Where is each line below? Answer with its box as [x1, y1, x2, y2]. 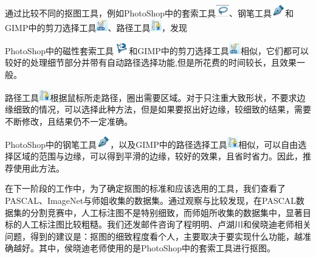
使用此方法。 [13, 161, 64, 174]
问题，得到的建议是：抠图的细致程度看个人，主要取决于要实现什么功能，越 [5, 229, 303, 242]
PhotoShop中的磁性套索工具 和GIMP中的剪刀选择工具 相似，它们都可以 [5, 44, 309, 57]
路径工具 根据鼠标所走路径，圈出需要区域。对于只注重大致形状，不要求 [5, 91, 297, 103]
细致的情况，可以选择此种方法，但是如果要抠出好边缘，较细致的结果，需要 [13, 103, 311, 116]
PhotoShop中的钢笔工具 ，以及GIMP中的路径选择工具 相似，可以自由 [5, 138, 298, 150]
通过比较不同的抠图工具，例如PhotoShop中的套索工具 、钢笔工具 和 [5, 7, 294, 19]
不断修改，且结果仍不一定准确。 [5, 114, 132, 127]
